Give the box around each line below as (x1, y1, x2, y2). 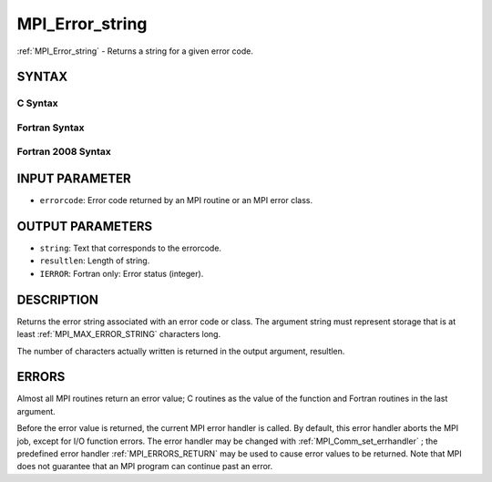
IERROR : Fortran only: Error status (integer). (39, 268, 204, 279)
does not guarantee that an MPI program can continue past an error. (16, 461, 273, 472)
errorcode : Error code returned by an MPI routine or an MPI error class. (39, 195, 313, 206)
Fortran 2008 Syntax (16, 146, 111, 159)
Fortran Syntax (16, 121, 85, 134)
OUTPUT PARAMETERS (16, 219, 153, 234)
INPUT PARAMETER (16, 171, 131, 187)
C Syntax (16, 97, 58, 109)
